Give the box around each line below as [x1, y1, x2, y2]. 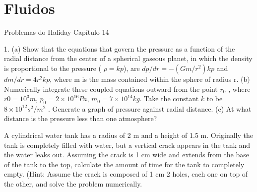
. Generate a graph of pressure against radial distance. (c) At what [48, 103, 252, 114]
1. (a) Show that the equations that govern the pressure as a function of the [4, 43, 235, 54]
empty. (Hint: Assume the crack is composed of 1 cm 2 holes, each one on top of [4, 169, 248, 179]
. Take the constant [139, 93, 199, 104]
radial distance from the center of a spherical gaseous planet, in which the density [4, 53, 253, 64]
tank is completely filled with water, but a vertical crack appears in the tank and [4, 139, 251, 150]
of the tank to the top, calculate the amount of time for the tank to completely [4, 159, 245, 169]
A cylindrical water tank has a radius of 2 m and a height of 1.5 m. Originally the [4, 130, 253, 140]
